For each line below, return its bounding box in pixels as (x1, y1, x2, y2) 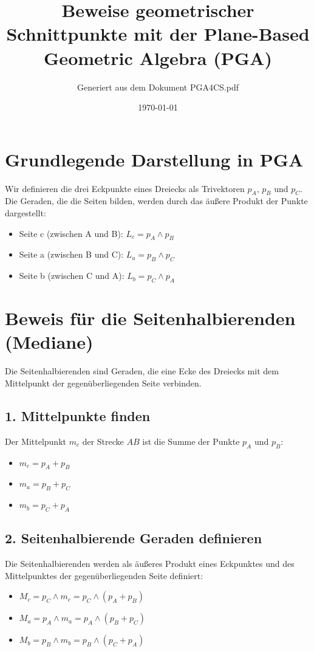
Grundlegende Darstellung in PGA (5, 146, 304, 171)
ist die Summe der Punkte (142, 434, 240, 447)
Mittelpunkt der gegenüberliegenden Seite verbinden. (5, 376, 202, 389)
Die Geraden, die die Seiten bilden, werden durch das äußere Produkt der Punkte (5, 194, 308, 207)
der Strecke (82, 434, 124, 447)
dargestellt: (5, 207, 46, 219)
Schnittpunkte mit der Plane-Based (6, 21, 310, 46)
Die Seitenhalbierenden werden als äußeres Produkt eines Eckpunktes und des (5, 557, 295, 570)
